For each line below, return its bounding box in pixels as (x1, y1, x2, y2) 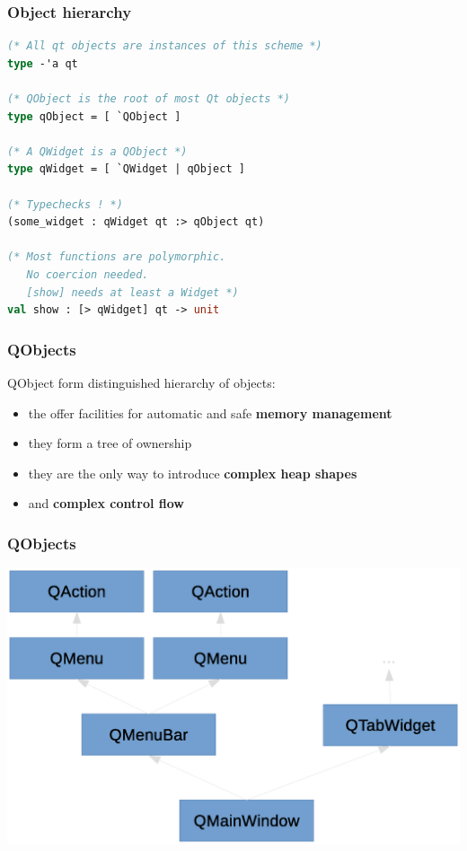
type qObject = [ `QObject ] (7, 110, 181, 123)
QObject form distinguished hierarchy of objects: (7, 373, 276, 391)
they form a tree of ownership (28, 434, 192, 452)
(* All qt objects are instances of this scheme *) (7, 39, 322, 53)
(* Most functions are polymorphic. (7, 250, 226, 264)
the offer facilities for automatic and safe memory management (28, 403, 392, 422)
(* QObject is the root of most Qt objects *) (7, 92, 290, 105)
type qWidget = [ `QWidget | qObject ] (7, 162, 245, 176)
